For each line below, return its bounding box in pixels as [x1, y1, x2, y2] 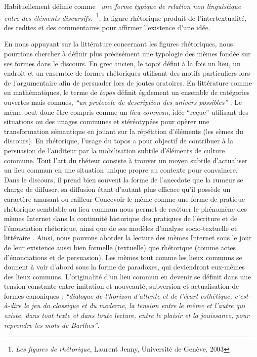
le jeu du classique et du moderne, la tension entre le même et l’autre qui [24, 300, 245, 311]
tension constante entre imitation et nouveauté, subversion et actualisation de [4, 281, 239, 291]
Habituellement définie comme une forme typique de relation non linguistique [4, 1, 241, 11]
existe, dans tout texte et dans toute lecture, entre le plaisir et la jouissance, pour [4, 310, 250, 320]
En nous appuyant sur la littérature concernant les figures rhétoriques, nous [4, 39, 233, 49]
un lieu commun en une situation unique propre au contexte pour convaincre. [4, 165, 238, 175]
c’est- [234, 290, 251, 301]
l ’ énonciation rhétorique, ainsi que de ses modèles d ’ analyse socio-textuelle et [4, 223, 237, 233]
